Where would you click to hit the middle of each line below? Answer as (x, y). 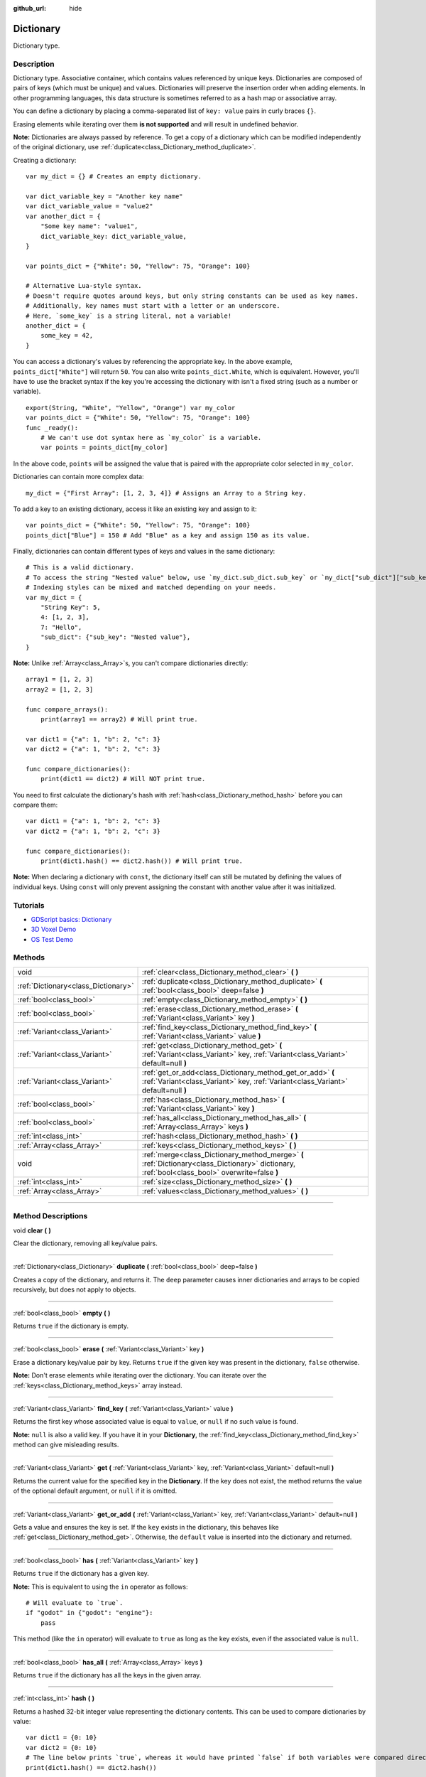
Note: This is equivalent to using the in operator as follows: (100, 1587)
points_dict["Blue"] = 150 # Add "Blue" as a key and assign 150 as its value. (168, 535)
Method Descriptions (50, 1216)
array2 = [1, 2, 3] (60, 689)
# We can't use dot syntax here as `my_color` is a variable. (151, 437)
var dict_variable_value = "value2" (89, 206)
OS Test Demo (52, 939)
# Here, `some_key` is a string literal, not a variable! (129, 316)
